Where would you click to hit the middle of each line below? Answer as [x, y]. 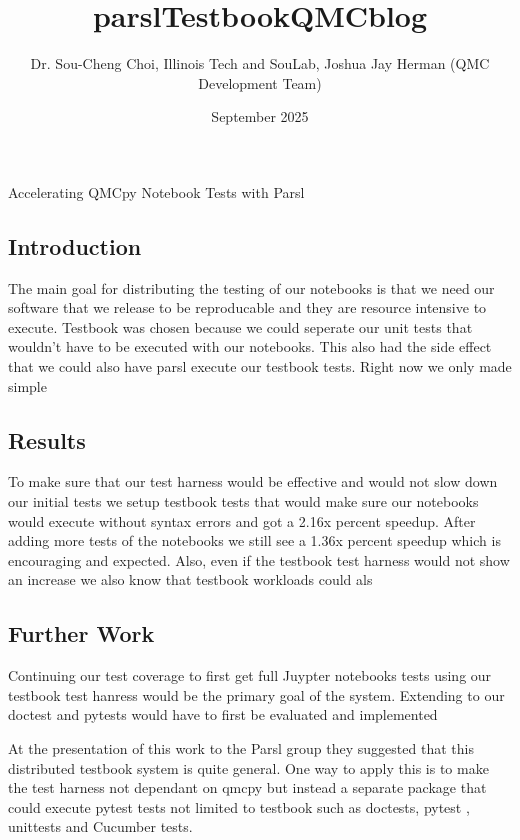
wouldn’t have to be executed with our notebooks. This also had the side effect [250, 346]
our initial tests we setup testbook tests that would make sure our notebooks [243, 501]
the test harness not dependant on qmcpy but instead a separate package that [247, 787]
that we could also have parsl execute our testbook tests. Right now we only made [260, 366]
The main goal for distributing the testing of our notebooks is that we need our [251, 287]
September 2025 [260, 116]
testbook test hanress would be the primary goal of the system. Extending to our [256, 694]
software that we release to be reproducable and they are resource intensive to [247, 307]
